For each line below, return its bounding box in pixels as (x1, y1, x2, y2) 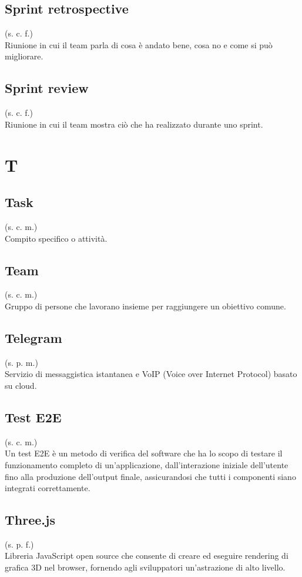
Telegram (5, 328, 62, 346)
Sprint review (5, 79, 89, 97)
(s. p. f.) (5, 538, 34, 550)
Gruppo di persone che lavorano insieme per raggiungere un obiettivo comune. (5, 299, 286, 312)
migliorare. (5, 50, 43, 62)
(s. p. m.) (5, 356, 38, 368)
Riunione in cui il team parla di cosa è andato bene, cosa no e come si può (5, 38, 273, 51)
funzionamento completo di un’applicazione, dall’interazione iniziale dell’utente (5, 458, 288, 471)
